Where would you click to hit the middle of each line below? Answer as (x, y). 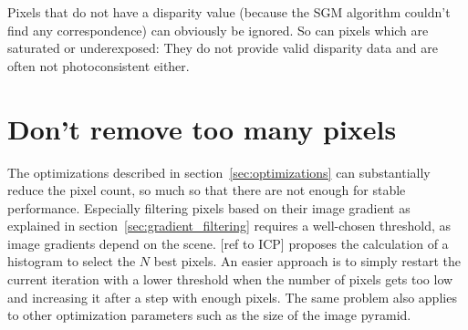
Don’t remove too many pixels (202, 128)
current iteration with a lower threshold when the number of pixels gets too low (230, 279)
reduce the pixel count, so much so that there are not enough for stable (207, 190)
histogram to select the (72, 261)
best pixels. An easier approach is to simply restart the (307, 261)
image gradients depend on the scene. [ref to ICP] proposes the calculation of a (228, 243)
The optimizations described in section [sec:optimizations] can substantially (219, 172)
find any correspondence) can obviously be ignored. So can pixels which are (218, 30)
